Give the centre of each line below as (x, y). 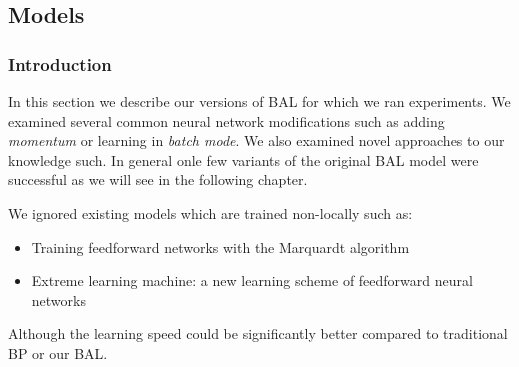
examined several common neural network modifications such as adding (226, 120)
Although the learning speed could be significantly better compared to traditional (258, 333)
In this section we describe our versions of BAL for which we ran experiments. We (259, 101)
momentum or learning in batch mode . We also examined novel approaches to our (256, 140)
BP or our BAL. (58, 352)
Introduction (60, 63)
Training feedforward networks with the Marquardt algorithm (220, 246)
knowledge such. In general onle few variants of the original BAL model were (243, 159)
